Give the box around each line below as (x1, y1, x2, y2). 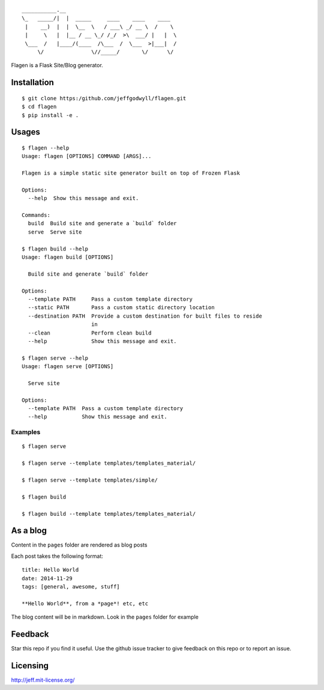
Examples (11, 428, 41, 437)
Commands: (22, 212, 50, 219)
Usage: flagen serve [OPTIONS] (22, 363, 114, 370)
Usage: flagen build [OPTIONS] (22, 254, 114, 261)
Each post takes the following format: (11, 552, 103, 560)
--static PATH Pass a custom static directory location (28, 304, 215, 311)
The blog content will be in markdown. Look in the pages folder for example (11, 613, 199, 621)
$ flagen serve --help (22, 354, 89, 362)
